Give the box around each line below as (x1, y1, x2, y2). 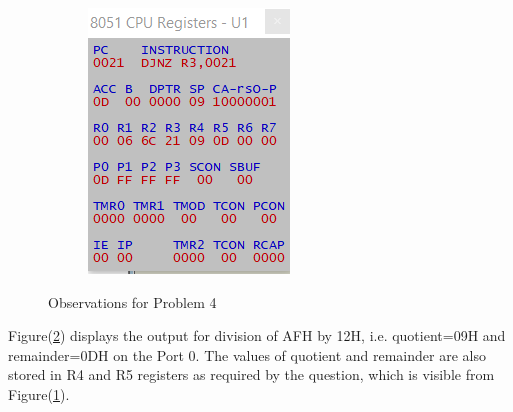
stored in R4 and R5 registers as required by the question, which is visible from (8, 364, 495, 385)
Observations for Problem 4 (48, 291, 217, 312)
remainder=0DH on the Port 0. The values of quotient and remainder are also (8, 344, 486, 365)
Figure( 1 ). (8, 383, 70, 404)
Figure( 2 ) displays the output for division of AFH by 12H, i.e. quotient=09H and (8, 325, 506, 346)
